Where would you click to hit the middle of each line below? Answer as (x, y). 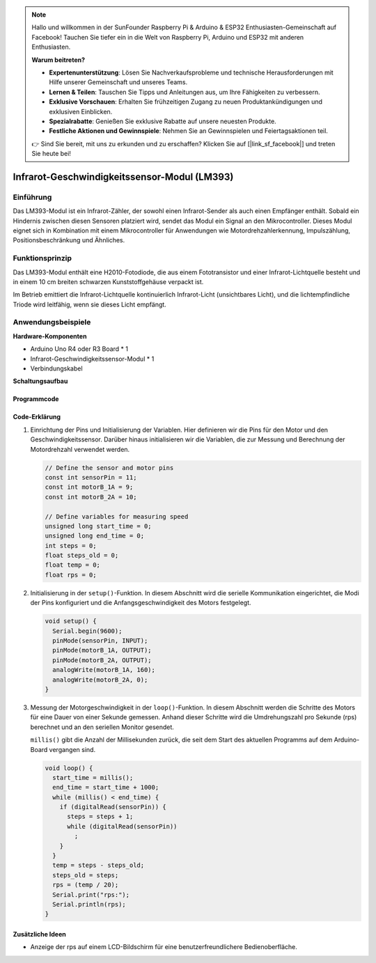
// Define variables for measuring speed (117, 516)
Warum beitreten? (58, 60)
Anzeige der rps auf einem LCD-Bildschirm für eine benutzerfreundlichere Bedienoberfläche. (164, 947)
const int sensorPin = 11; (91, 477)
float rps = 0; (71, 575)
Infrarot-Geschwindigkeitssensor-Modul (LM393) (123, 177)
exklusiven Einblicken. (81, 111)
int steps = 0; (71, 546)
